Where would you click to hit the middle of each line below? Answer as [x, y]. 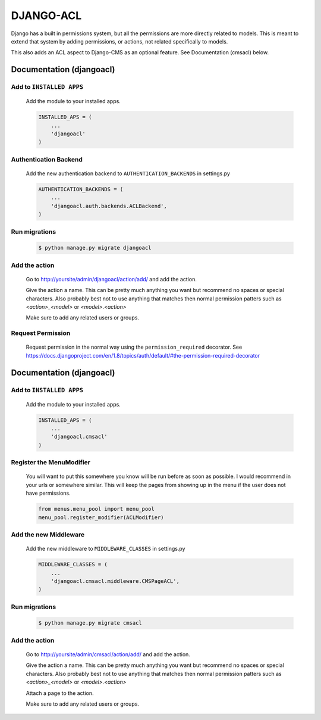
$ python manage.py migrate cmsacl [90, 623]
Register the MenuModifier [51, 463]
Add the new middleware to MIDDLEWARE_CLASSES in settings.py [106, 549]
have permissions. [48, 493]
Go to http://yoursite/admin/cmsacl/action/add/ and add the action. [108, 654]
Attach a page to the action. [60, 693]
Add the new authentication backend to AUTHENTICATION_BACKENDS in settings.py [128, 173]
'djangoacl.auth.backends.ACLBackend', [109, 206]
